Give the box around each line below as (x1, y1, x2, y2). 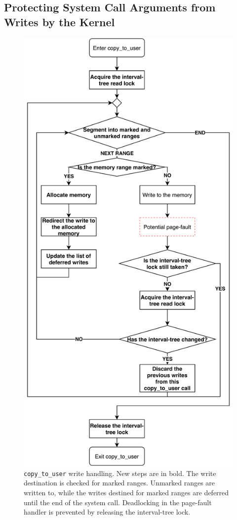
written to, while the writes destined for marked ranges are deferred (24, 487, 229, 498)
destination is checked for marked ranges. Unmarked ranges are (24, 477, 215, 488)
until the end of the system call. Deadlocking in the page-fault (24, 497, 212, 507)
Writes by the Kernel (4, 14, 115, 29)
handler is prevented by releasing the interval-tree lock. (24, 507, 191, 517)
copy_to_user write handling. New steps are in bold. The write (24, 468, 216, 478)
